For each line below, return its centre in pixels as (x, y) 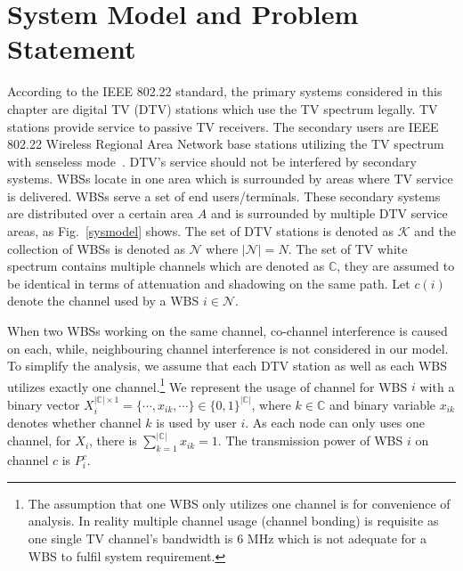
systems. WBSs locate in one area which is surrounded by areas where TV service (230, 179)
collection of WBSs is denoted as (96, 248)
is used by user (196, 423)
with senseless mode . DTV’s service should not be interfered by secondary (212, 161)
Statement (72, 49)
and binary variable (382, 404)
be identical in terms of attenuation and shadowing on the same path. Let (209, 283)
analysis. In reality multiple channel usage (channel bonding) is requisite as (233, 521)
